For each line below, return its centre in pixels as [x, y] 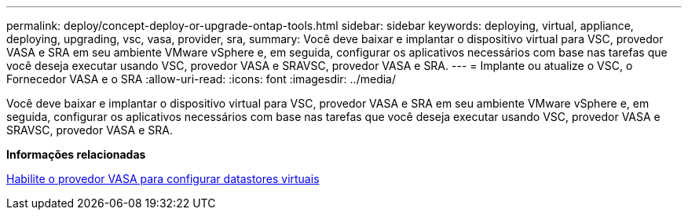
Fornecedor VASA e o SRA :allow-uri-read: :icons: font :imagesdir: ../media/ [201, 79]
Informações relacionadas [76, 154]
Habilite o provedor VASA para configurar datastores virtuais [163, 179]
